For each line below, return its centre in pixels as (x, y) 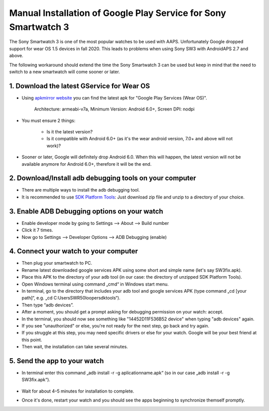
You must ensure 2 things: (49, 120)
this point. (32, 340)
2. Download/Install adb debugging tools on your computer (103, 178)
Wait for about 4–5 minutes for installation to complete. (78, 391)
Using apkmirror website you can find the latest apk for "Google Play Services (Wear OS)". (114, 98)
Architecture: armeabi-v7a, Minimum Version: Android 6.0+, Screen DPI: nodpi (114, 109)
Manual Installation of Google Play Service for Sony (118, 13)
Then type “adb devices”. (48, 305)
